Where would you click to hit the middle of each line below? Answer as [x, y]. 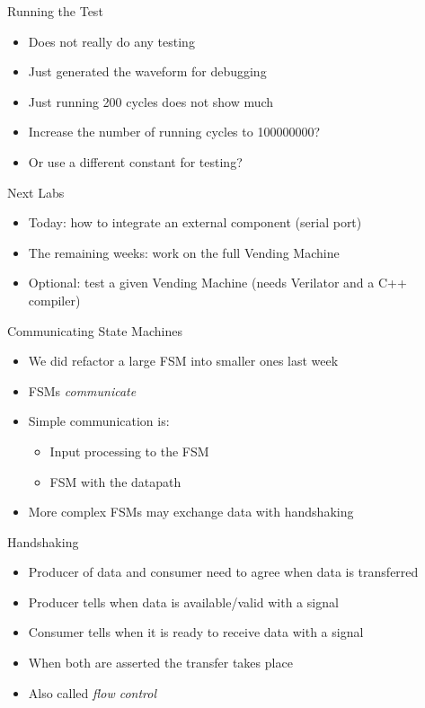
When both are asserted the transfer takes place [160, 663]
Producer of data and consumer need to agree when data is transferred [223, 572]
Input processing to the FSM [129, 451]
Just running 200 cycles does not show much [151, 101]
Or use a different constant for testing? [135, 161]
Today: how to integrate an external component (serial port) [195, 222]
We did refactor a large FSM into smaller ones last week [183, 361]
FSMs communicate [82, 390]
